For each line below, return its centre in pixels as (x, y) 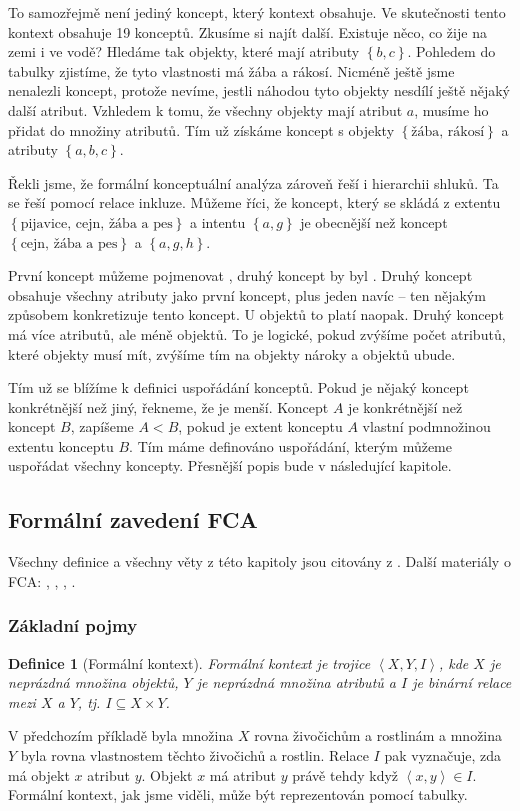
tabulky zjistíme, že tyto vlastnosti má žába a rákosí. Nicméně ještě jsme (231, 70)
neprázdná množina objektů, (93, 682)
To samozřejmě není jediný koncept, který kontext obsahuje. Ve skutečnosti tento (257, 12)
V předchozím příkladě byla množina (121, 735)
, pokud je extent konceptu (260, 426)
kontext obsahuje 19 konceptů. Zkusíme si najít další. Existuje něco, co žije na (247, 31)
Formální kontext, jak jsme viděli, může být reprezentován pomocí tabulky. (238, 794)
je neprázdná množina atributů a (296, 682)
